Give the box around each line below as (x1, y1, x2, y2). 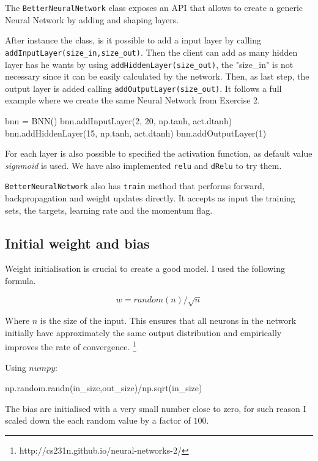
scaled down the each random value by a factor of (5, 414, 191, 427)
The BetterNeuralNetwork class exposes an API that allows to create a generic (5, 1, 303, 13)
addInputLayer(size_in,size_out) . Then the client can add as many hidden (5, 45, 298, 58)
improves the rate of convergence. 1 (5, 339, 136, 353)
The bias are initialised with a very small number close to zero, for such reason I (5, 402, 306, 414)
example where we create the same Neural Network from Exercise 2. (5, 94, 260, 107)
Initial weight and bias (5, 233, 150, 252)
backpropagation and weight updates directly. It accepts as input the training (5, 192, 295, 204)
